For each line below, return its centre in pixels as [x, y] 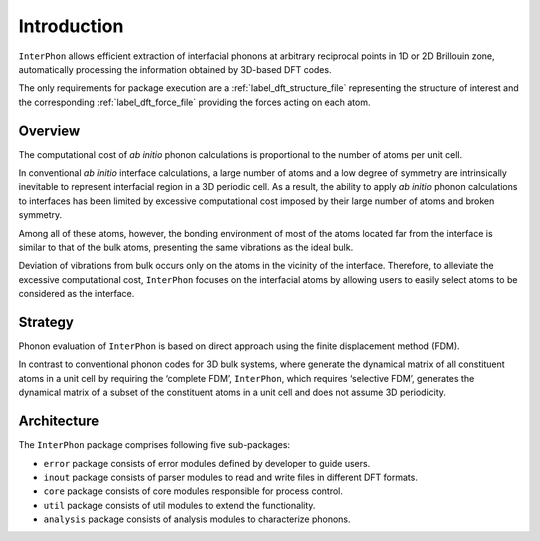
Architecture [59, 421]
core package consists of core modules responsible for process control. [193, 491]
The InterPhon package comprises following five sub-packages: [154, 445]
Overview [49, 130]
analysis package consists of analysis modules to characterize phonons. [197, 519]
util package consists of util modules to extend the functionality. [179, 505]
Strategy [46, 321]
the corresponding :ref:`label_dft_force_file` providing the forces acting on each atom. [194, 102]
